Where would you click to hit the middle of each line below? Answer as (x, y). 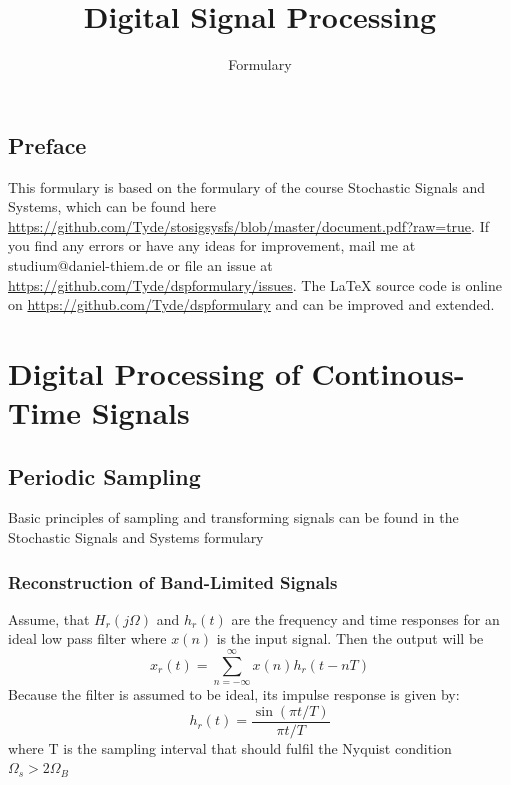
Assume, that (49, 618)
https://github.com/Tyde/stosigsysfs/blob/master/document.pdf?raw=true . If (248, 225)
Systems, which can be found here (112, 206)
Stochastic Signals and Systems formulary (136, 537)
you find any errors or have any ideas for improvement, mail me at (212, 245)
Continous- (388, 372)
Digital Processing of (154, 372)
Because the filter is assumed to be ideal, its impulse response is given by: (234, 694)
